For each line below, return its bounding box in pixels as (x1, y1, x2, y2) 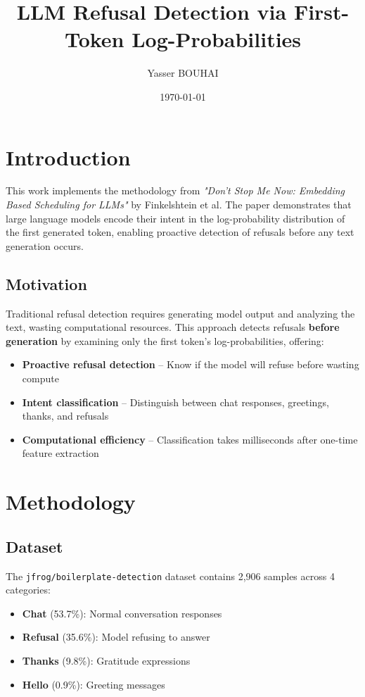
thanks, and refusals (22, 408, 109, 423)
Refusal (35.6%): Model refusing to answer (22, 629, 210, 644)
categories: (6, 582, 51, 597)
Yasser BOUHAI (147, 65, 219, 80)
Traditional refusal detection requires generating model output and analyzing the (6, 306, 355, 320)
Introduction (6, 142, 131, 171)
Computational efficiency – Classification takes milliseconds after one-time (22, 432, 358, 446)
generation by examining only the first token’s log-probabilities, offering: (6, 333, 324, 348)
